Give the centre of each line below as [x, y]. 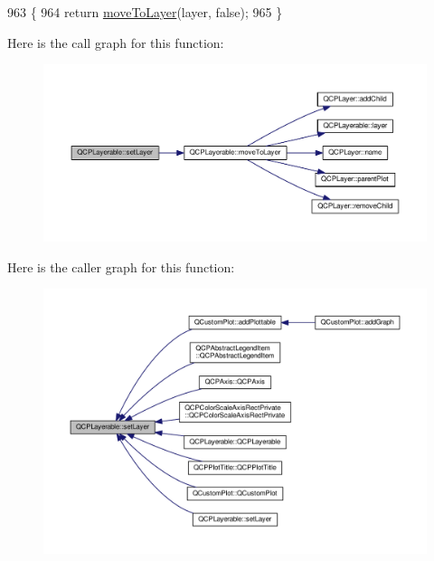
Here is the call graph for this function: [116, 42]
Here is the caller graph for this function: [121, 266]
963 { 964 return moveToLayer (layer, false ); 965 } [145, 12]
